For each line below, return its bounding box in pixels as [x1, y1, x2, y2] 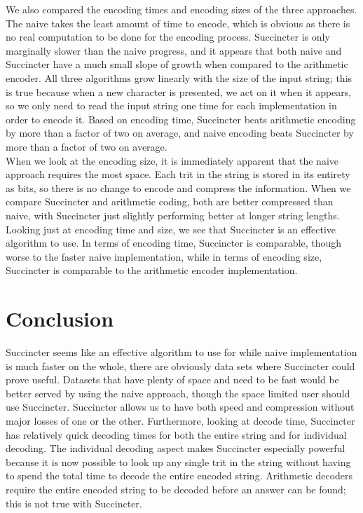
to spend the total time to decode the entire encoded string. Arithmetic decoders [6, 468, 353, 483]
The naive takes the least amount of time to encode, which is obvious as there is [6, 15, 350, 30]
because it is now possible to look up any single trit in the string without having [6, 454, 351, 469]
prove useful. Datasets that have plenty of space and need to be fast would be [6, 372, 339, 387]
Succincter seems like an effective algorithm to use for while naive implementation [6, 345, 357, 359]
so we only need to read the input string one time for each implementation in [6, 98, 337, 113]
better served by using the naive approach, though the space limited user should [6, 385, 350, 400]
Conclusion [6, 304, 114, 333]
